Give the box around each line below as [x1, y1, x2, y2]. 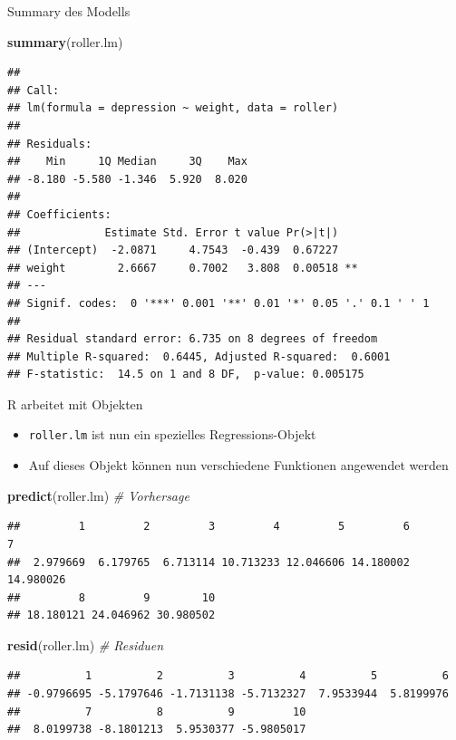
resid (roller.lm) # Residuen [7, 635, 164, 654]
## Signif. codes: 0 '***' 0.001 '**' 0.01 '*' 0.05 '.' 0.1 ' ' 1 [7, 296, 430, 310]
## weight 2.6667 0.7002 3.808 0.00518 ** [7, 261, 358, 274]
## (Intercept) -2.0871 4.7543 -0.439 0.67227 [7, 244, 339, 257]
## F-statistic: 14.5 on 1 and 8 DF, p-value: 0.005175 [7, 368, 364, 381]
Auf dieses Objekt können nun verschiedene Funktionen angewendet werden [28, 456, 449, 475]
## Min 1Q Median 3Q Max [7, 155, 247, 168]
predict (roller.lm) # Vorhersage [7, 485, 189, 505]
